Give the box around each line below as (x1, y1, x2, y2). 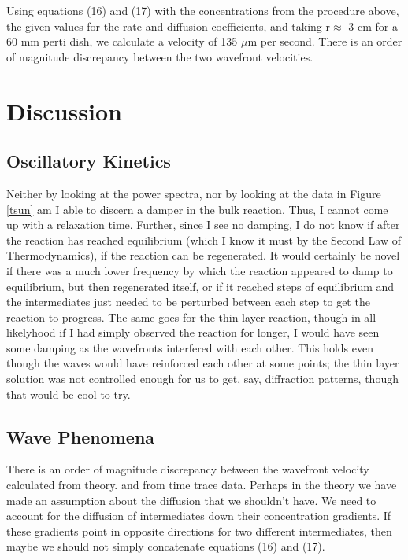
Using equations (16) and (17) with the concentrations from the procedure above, (6, 2, 399, 18)
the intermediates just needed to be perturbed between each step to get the (6, 293, 370, 310)
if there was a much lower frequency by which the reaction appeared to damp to (6, 262, 393, 278)
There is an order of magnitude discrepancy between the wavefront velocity (6, 461, 369, 477)
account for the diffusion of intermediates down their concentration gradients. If (6, 507, 391, 524)
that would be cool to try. (6, 385, 131, 402)
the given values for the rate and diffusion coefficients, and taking (6, 17, 322, 34)
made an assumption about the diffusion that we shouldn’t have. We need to (6, 492, 376, 508)
